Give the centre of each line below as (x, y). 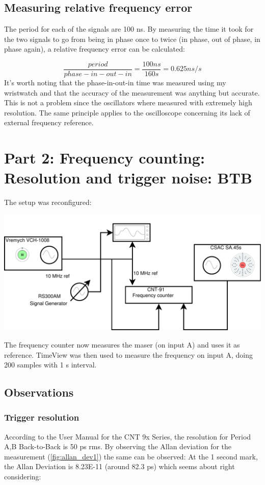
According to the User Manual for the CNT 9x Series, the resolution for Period (128, 436)
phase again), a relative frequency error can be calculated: (95, 49)
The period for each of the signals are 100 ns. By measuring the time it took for (129, 29)
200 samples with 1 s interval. (50, 365)
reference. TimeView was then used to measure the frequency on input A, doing (129, 354)
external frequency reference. (49, 122)
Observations (39, 392)
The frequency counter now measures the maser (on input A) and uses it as (122, 344)
